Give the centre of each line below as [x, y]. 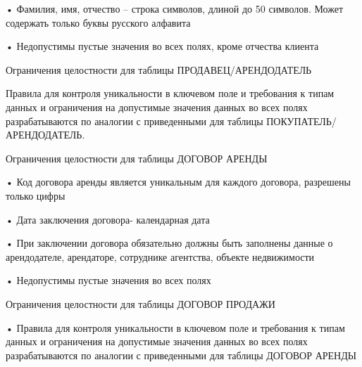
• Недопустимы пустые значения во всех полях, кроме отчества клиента [162, 46]
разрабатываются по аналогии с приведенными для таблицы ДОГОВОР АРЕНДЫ [181, 355]
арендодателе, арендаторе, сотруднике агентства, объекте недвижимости [160, 256]
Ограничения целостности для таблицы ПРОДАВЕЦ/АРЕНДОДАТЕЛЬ [159, 69]
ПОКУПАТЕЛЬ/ [301, 121]
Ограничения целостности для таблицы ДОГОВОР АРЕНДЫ [137, 158]
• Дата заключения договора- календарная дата [108, 219]
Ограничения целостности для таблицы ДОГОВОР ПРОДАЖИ [141, 303]
